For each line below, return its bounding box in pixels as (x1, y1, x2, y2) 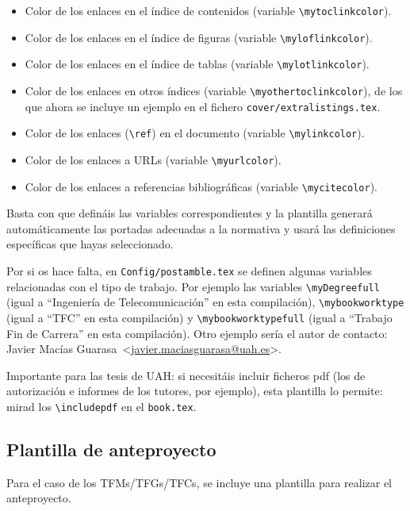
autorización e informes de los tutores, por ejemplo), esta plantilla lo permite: (6, 382, 383, 399)
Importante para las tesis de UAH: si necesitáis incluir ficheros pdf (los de (6, 367, 366, 383)
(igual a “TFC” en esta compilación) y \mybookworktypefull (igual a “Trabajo (6, 309, 393, 325)
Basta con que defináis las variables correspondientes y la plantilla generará (6, 205, 373, 221)
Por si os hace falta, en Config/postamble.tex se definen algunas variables (6, 263, 372, 279)
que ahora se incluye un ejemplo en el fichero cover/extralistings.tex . (25, 98, 381, 114)
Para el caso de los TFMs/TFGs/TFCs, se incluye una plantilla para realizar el (6, 474, 393, 490)
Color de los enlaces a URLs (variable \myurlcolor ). (25, 151, 282, 167)
